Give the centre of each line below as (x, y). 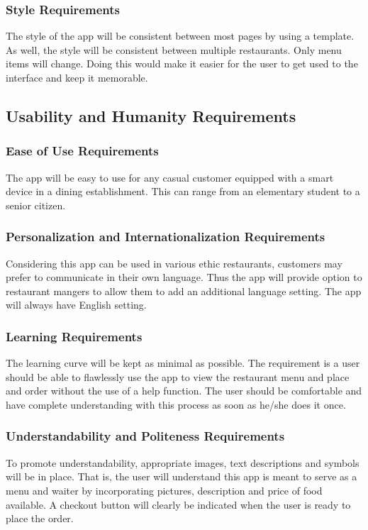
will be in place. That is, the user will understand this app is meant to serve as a (182, 476)
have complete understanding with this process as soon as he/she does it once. (176, 404)
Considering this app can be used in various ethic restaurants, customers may (174, 263)
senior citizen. (36, 205)
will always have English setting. (76, 305)
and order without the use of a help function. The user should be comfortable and (184, 391)
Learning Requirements (74, 336)
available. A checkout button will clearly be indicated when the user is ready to (178, 504)
